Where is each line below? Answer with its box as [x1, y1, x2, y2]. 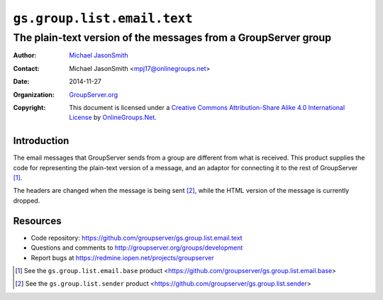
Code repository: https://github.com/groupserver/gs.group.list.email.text [30, 233, 243, 242]
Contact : [13, 64, 40, 72]
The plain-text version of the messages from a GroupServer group [13, 31, 332, 44]
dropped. [13, 196, 40, 205]
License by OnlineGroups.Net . [69, 113, 157, 122]
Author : [13, 51, 37, 60]
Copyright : [13, 103, 46, 111]
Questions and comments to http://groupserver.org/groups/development [30, 243, 243, 252]
